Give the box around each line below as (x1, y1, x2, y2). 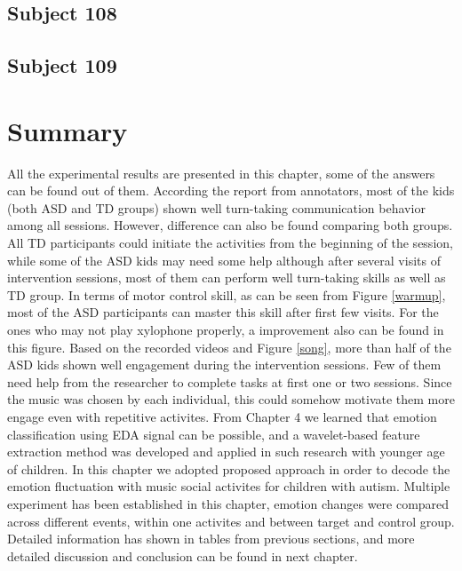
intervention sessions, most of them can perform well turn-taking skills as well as (7, 268, 446, 287)
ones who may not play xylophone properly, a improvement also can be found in (7, 321, 444, 339)
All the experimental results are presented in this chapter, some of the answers (7, 163, 435, 182)
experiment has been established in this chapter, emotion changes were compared (7, 494, 450, 512)
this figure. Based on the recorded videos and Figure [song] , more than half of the (7, 337, 451, 356)
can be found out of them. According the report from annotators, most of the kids (7, 181, 455, 200)
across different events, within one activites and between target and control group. (7, 512, 455, 530)
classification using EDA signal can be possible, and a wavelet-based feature (7, 424, 420, 443)
